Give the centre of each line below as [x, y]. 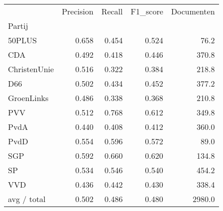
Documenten [193, 11]
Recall [112, 11]
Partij [18, 26]
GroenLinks [28, 98]
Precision [78, 11]
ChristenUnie [31, 69]
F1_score [147, 11]
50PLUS [22, 40]
